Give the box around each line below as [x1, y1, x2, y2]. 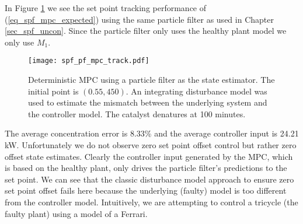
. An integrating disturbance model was [126, 85, 267, 97]
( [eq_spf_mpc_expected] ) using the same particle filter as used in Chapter [5, 13, 274, 25]
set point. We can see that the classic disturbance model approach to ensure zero [5, 173, 294, 185]
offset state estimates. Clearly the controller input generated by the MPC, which [5, 150, 293, 162]
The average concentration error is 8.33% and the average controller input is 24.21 [5, 127, 299, 139]
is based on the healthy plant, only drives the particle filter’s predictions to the [5, 162, 287, 174]
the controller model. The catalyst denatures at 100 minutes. [28, 107, 246, 120]
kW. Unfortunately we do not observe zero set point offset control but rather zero [5, 139, 297, 150]
